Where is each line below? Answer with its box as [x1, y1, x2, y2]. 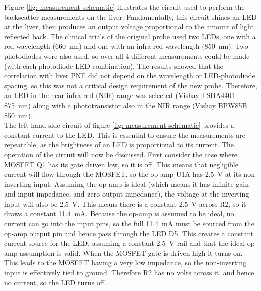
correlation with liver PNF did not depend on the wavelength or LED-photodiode [4, 70, 255, 81]
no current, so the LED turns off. [4, 277, 106, 287]
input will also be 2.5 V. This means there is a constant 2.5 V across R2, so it [4, 198, 246, 209]
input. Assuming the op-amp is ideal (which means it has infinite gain [33, 178, 249, 189]
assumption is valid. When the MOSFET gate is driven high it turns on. [20, 247, 243, 258]
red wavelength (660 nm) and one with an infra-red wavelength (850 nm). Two [4, 41, 248, 51]
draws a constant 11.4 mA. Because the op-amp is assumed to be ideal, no [4, 208, 234, 219]
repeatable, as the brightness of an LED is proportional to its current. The [4, 139, 234, 150]
